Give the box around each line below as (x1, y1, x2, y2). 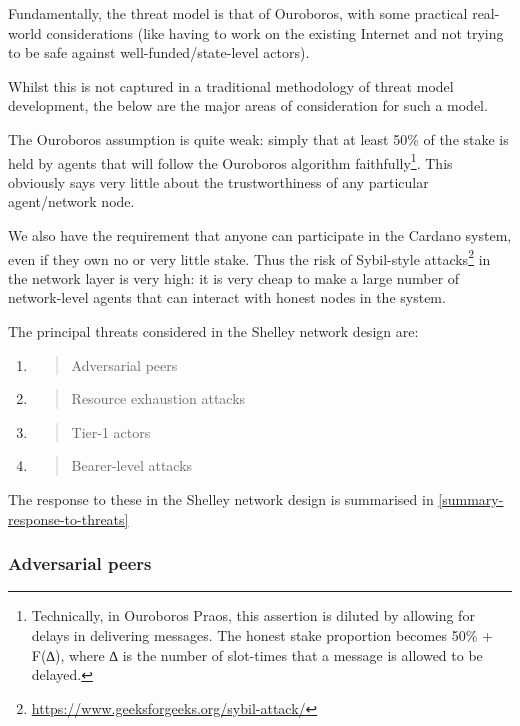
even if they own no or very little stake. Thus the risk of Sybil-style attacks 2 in (8, 245, 491, 269)
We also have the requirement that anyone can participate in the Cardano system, (8, 225, 512, 245)
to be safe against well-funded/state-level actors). (8, 42, 310, 63)
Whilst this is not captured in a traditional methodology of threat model (8, 75, 454, 96)
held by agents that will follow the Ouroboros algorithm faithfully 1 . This (8, 149, 453, 173)
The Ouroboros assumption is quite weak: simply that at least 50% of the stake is (8, 128, 509, 149)
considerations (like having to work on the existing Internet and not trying (46, 22, 504, 43)
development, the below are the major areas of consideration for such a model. (8, 95, 488, 116)
